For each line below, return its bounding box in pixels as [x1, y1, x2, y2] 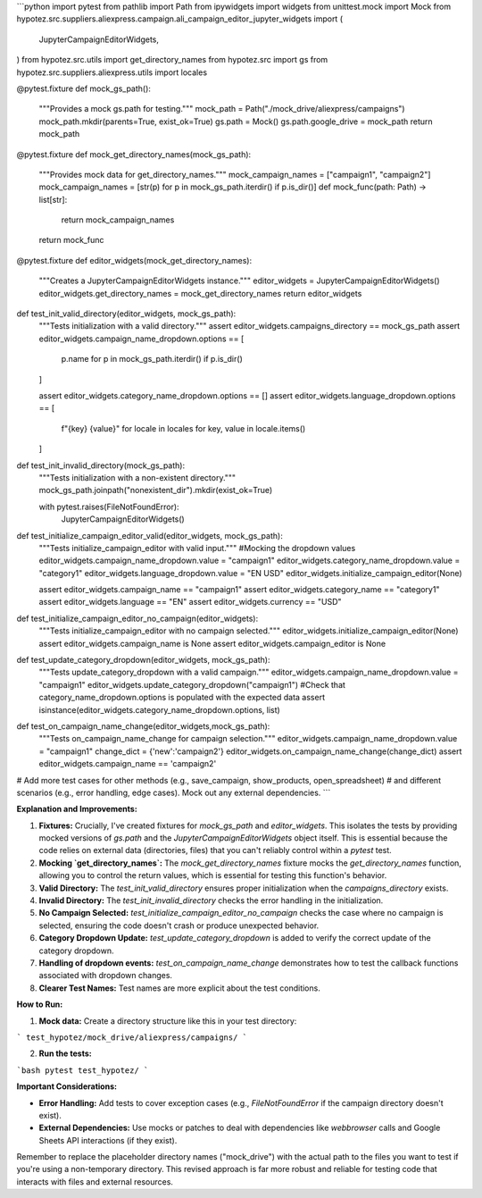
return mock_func [38, 235, 104, 246]
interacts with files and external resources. [16, 1176, 174, 1187]
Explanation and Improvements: [16, 804, 137, 815]
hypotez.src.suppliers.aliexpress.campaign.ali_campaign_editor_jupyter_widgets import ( [16, 13, 344, 24]
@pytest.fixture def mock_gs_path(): [16, 83, 152, 94]
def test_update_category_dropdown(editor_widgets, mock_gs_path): [16, 655, 270, 666]
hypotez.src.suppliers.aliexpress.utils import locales [16, 67, 208, 78]
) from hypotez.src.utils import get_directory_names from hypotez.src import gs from [16, 54, 328, 65]
